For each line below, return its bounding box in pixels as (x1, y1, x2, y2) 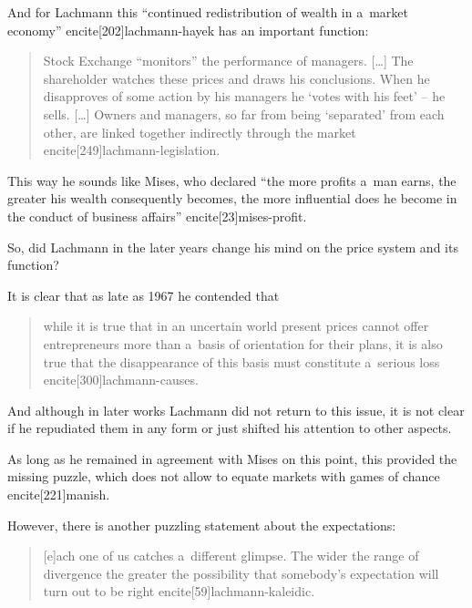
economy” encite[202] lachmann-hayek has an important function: (7, 20, 369, 39)
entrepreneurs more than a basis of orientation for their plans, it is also (43, 334, 443, 353)
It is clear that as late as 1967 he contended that (7, 285, 280, 304)
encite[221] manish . (7, 485, 110, 504)
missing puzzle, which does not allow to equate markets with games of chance (7, 467, 440, 486)
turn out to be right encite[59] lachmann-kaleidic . (43, 582, 315, 601)
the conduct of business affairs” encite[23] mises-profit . (7, 206, 307, 225)
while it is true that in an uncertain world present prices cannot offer (43, 316, 429, 335)
